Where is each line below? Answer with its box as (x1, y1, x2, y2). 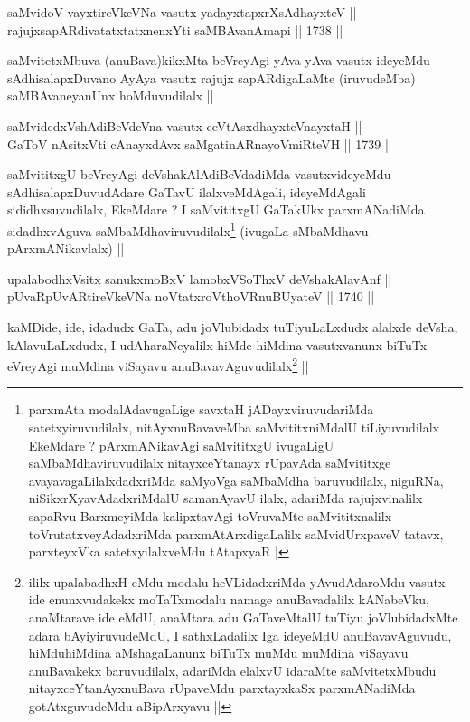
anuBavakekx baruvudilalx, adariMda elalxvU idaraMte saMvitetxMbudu (28, 660, 437, 679)
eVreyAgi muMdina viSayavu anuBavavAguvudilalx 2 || (7, 354, 309, 375)
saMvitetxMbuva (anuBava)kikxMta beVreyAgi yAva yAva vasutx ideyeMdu (7, 51, 430, 70)
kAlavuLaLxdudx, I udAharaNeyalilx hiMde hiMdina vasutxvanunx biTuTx (7, 335, 428, 354)
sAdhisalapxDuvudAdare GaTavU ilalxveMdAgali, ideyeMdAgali (7, 182, 366, 201)
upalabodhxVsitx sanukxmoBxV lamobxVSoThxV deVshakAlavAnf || (7, 269, 392, 288)
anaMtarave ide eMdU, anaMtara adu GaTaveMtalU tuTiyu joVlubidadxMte (28, 607, 458, 626)
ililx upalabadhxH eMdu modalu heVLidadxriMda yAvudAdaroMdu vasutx (28, 572, 446, 591)
